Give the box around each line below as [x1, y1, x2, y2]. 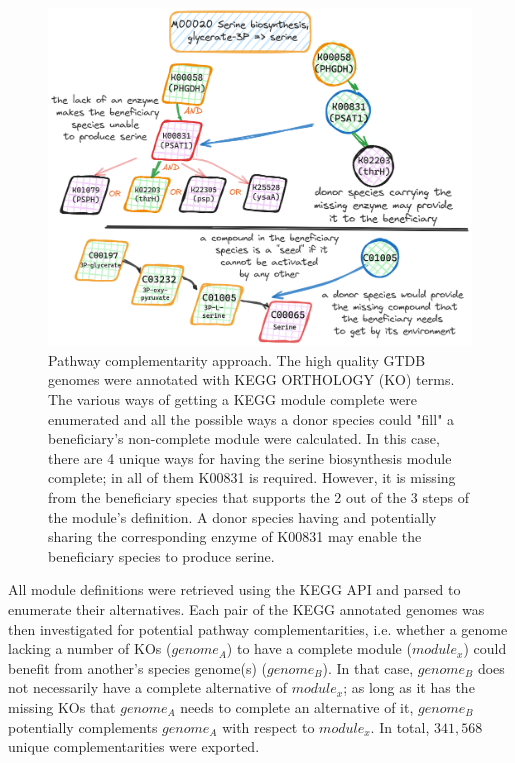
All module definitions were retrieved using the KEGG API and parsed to [8, 579, 461, 600]
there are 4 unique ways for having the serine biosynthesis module [48, 447, 452, 468]
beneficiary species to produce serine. [48, 545, 275, 566]
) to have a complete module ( [226, 638, 412, 659]
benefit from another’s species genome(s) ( [8, 657, 267, 678]
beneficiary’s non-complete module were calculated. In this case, [48, 428, 440, 449]
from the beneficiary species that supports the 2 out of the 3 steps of [48, 487, 469, 508]
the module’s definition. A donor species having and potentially [48, 506, 437, 527]
